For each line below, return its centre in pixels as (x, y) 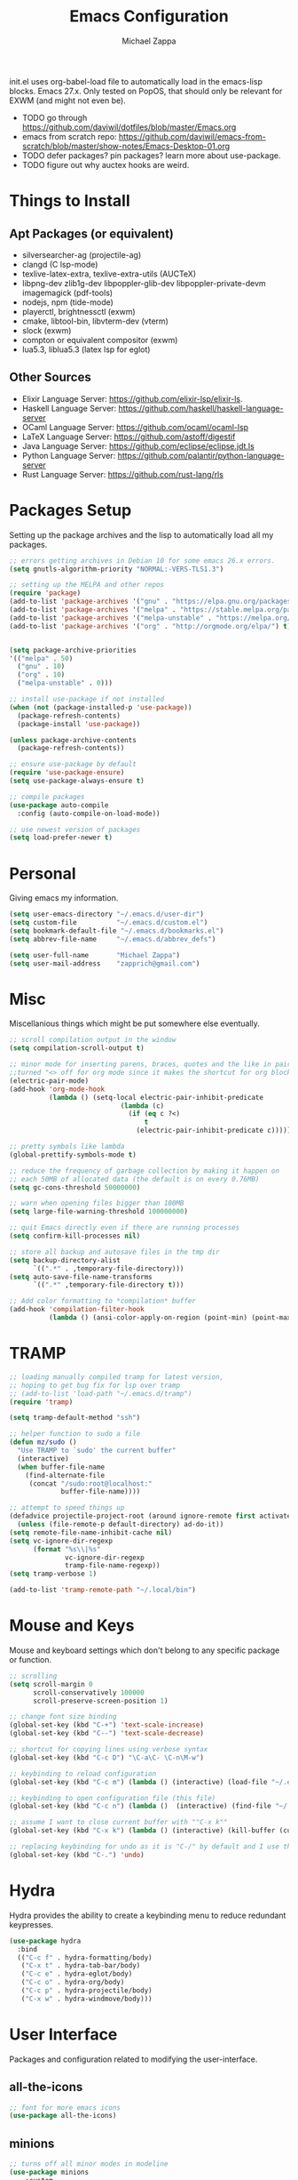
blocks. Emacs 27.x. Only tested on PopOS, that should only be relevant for (146, 91)
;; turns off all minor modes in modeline (89, 2164)
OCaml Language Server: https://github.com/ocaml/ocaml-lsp (135, 427)
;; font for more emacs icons (65, 2108)
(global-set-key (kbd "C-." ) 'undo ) (77, 1855)
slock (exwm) (47, 330)
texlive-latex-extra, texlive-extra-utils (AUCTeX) (109, 274)
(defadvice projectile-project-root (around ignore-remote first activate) (152, 1516)
